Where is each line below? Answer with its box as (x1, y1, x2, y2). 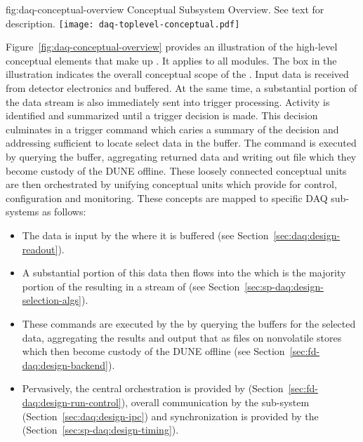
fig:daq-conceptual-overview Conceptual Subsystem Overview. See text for (6, 2, 324, 16)
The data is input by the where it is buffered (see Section (22, 227, 269, 242)
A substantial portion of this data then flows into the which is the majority (22, 265, 346, 280)
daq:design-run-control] (22, 394, 121, 409)
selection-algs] (22, 293, 81, 307)
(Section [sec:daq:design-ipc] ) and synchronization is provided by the (22, 408, 319, 423)
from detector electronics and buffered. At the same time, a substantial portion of (6, 81, 357, 95)
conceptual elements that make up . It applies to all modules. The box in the (6, 53, 337, 67)
